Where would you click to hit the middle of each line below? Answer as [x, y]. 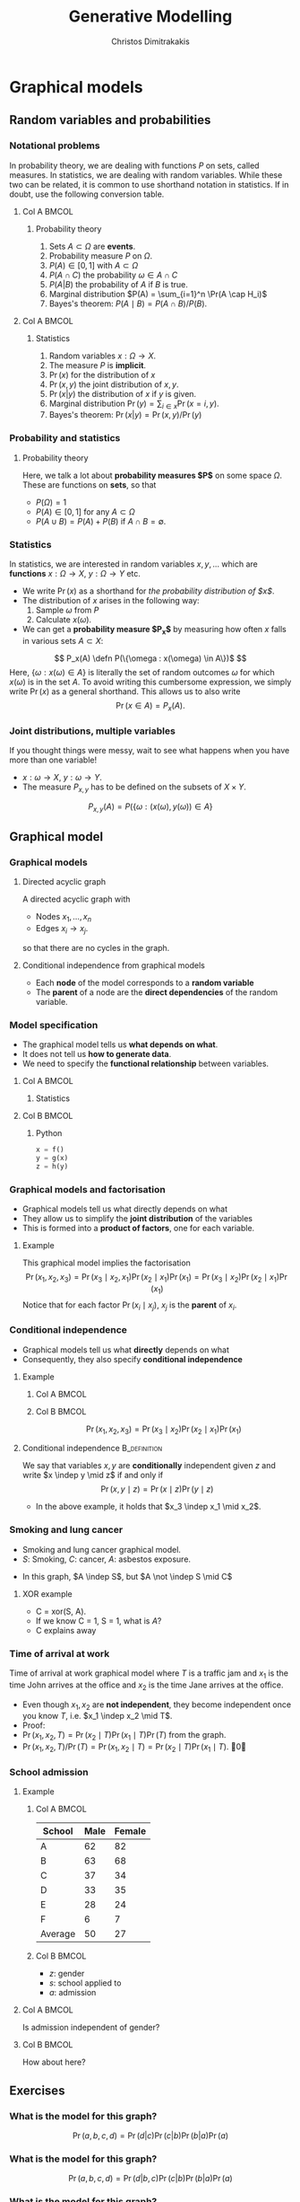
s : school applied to [85, 1983]
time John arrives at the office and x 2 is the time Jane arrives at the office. [146, 1686]
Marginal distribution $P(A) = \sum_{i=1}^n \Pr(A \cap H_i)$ [158, 294]
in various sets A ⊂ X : [63, 640]
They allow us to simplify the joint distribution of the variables [137, 1218]
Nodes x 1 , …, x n [64, 918]
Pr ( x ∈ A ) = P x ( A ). [150, 706]
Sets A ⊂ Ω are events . [92, 246]
